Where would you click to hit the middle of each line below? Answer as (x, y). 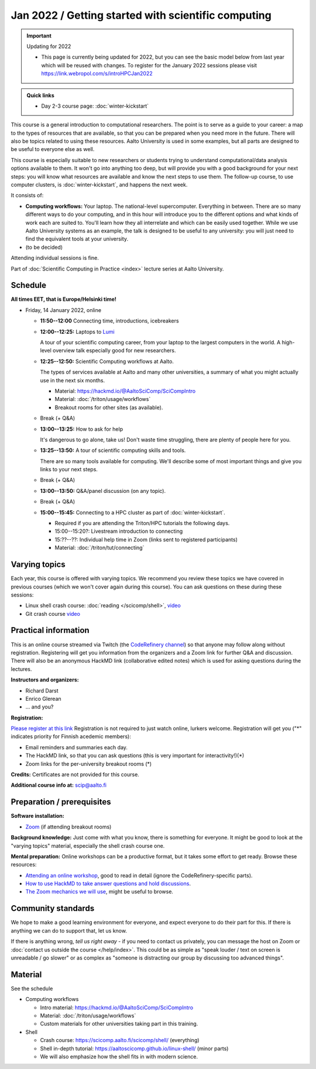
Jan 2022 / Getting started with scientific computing (141, 15)
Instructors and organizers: (45, 680)
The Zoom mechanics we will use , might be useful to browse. (99, 892)
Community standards (53, 908)
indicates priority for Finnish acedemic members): (71, 736)
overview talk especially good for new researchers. (114, 351)
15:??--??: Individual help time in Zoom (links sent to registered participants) (146, 539)
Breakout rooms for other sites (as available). (109, 407)
